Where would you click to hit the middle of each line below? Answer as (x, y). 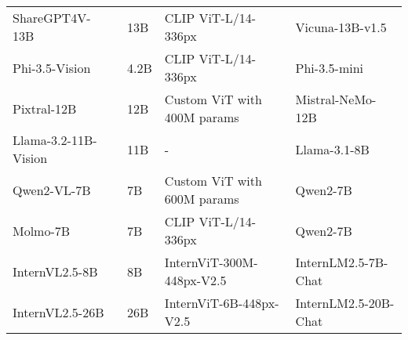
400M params (202, 117)
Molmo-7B (42, 230)
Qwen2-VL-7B (52, 190)
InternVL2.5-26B (58, 312)
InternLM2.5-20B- (345, 303)
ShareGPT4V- (52, 18)
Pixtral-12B (45, 108)
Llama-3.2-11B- (55, 140)
